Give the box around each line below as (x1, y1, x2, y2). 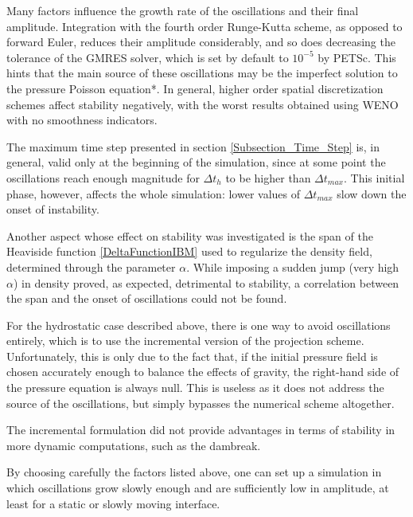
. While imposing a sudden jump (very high (186, 258, 399, 275)
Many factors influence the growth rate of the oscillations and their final (6, 2, 359, 18)
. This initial (344, 169, 405, 186)
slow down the (337, 185, 407, 202)
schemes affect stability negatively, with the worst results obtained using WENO (6, 96, 399, 112)
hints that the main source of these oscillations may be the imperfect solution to (6, 65, 398, 81)
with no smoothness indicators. (6, 112, 158, 128)
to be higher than (225, 169, 311, 186)
